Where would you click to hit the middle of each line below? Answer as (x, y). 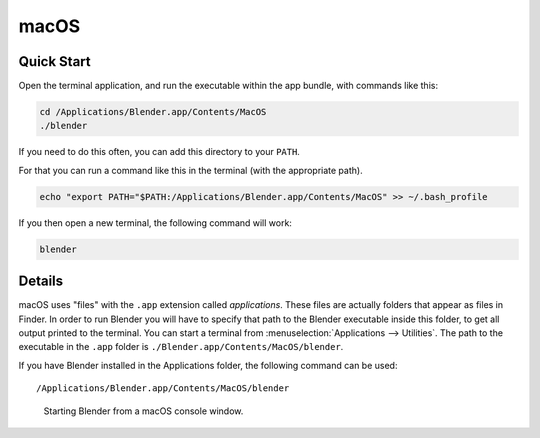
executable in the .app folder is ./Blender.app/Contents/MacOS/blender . (181, 347)
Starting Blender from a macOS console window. (143, 411)
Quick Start (54, 61)
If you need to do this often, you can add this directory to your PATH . (159, 152)
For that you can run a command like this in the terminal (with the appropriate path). (191, 170)
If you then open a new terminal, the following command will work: (155, 222)
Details (41, 281)
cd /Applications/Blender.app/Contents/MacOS (153, 112)
